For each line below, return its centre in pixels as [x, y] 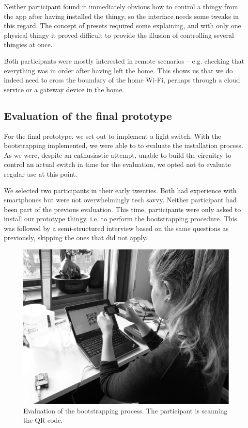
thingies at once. [28, 44]
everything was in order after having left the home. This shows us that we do [118, 70]
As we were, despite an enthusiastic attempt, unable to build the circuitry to [118, 155]
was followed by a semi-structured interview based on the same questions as [116, 228]
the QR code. [43, 420]
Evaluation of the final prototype [88, 115]
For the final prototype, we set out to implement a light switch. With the [113, 136]
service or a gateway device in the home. [64, 89]
